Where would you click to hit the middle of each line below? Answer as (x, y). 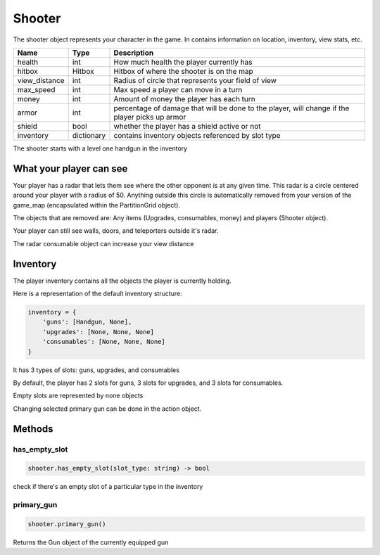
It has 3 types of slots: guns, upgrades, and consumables (96, 370)
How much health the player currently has (183, 62)
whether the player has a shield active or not (187, 126)
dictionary (89, 135)
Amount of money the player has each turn (185, 98)
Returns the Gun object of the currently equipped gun (91, 542)
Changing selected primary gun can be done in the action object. (107, 409)
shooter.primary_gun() (67, 524)
